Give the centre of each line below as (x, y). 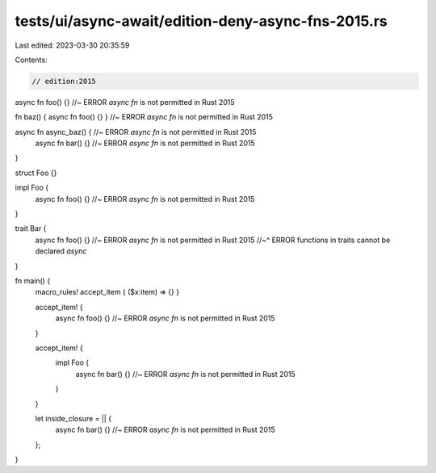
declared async (61, 251)
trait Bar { (31, 228)
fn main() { (33, 280)
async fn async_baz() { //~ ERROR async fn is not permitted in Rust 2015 (136, 132)
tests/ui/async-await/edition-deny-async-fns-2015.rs (201, 21)
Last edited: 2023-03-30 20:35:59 (72, 45)
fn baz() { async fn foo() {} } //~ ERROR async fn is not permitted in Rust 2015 (144, 117)
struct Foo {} (36, 173)
